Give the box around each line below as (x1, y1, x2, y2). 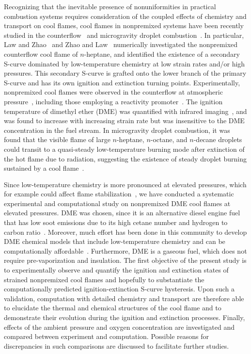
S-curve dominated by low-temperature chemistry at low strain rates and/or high (4, 58, 245, 68)
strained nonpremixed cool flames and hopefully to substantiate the (4, 274, 204, 284)
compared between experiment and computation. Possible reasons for (4, 331, 209, 341)
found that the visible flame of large (4, 134, 110, 145)
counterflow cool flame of (4, 48, 78, 59)
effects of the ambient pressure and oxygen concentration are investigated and (4, 322, 235, 332)
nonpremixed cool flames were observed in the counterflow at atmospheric (4, 87, 223, 97)
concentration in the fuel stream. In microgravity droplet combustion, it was (4, 125, 230, 135)
